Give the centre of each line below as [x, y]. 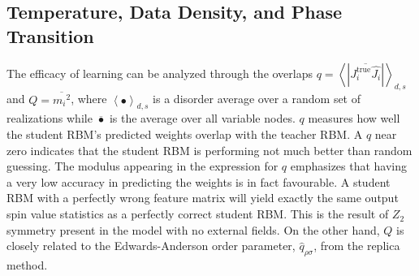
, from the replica [357, 246]
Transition [50, 35]
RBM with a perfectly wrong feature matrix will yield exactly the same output [203, 198]
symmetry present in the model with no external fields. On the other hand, [193, 229]
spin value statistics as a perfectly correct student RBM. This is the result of [198, 214]
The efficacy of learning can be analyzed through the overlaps [160, 73]
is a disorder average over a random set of [257, 99]
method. [27, 265]
